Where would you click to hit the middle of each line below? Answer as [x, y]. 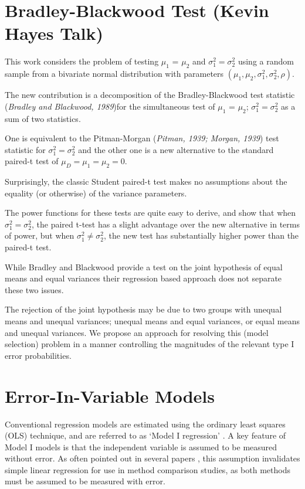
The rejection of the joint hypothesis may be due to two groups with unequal [143, 309]
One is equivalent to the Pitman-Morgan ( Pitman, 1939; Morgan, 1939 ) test [142, 138]
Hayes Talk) [54, 33]
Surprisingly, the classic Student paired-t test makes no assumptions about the [146, 181]
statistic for [25, 149]
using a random [266, 61]
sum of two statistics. [43, 118]
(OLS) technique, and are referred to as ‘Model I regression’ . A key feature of [145, 435]
